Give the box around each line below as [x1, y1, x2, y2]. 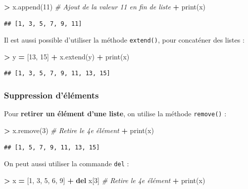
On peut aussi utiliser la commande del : [4, 158, 129, 169]
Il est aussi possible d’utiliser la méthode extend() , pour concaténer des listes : [4, 35, 245, 45]
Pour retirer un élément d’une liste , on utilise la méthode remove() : [4, 108, 227, 119]
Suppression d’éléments [4, 89, 99, 101]
